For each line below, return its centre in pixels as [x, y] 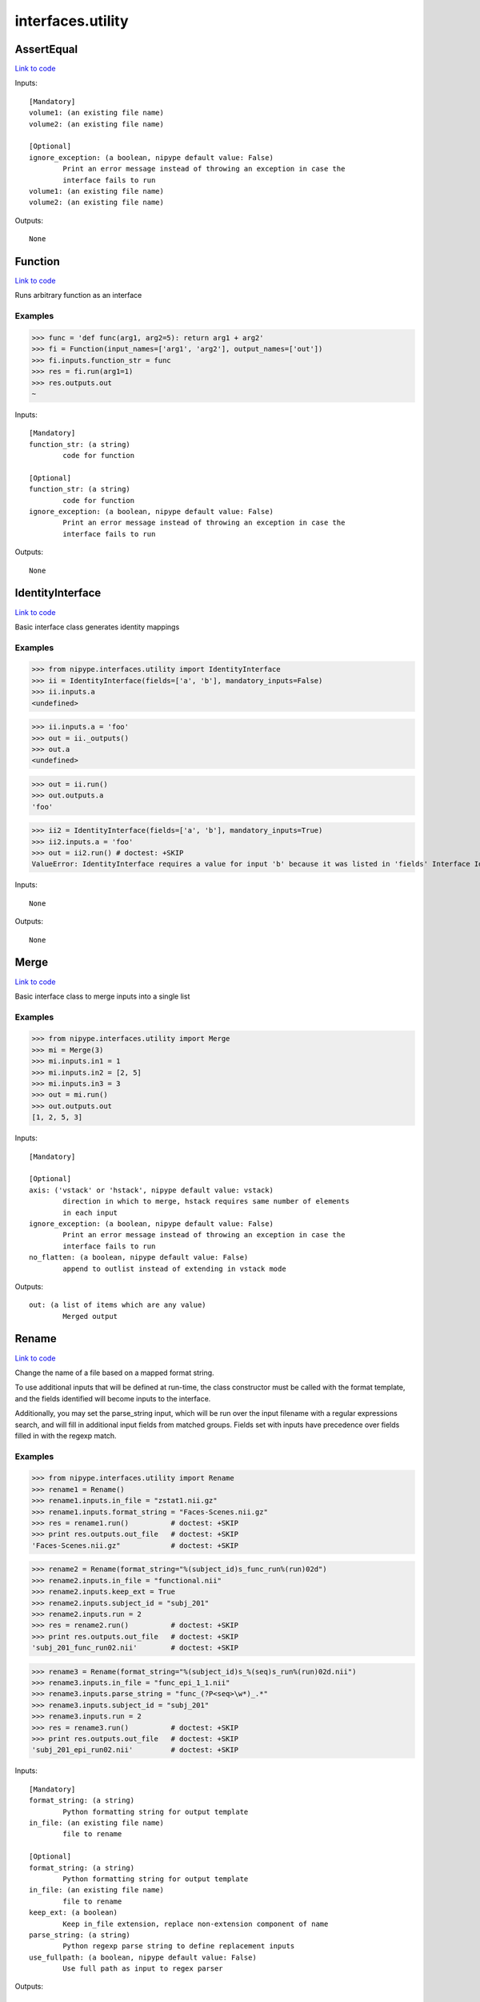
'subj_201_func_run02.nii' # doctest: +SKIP [135, 1648]
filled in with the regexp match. [66, 1435]
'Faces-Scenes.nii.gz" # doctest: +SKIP [135, 1545]
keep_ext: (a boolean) [74, 1913]
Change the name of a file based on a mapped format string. [115, 1373]
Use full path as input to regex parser [143, 1969]
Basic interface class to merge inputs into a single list [102, 996]
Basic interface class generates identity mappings [97, 627]
